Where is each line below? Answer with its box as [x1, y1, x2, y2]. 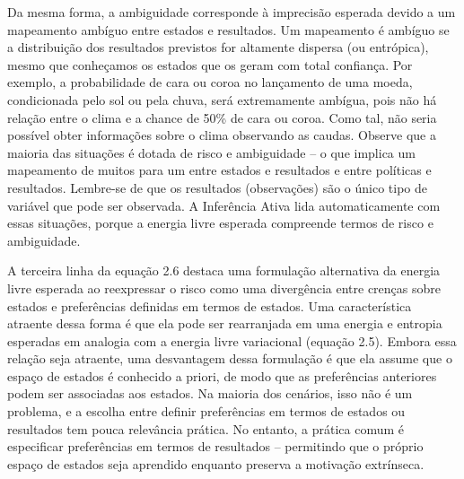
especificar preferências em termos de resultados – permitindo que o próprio [7, 437, 424, 456]
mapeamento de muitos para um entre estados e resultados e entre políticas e [7, 161, 432, 179]
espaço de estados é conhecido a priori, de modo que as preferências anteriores [7, 366, 437, 385]
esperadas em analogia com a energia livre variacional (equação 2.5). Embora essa [7, 331, 457, 350]
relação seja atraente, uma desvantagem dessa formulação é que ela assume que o [7, 349, 452, 368]
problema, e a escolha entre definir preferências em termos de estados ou [7, 402, 406, 421]
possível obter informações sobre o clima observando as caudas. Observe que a [7, 126, 436, 144]
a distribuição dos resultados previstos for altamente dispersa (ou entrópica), [7, 38, 429, 57]
